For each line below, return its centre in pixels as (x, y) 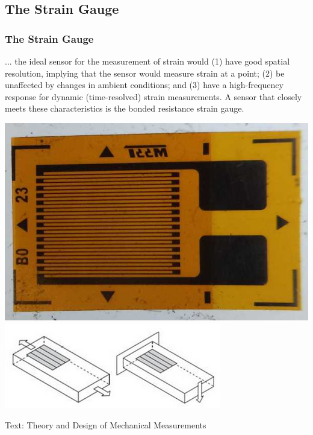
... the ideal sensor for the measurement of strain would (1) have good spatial (147, 61)
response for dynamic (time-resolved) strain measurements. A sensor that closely (153, 96)
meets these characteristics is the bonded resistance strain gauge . (125, 108)
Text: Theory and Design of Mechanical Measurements (106, 424)
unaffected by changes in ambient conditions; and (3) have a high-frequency (144, 85)
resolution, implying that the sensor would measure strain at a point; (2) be (145, 73)
